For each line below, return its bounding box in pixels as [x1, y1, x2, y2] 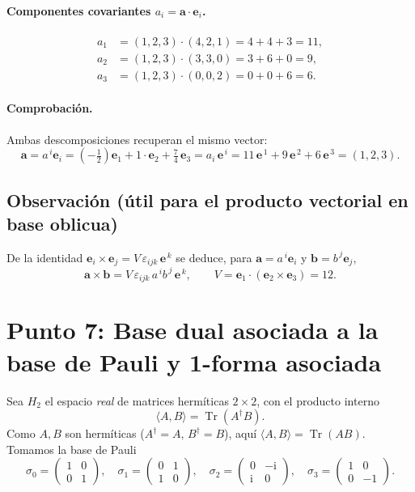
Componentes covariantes [6, 2, 151, 19]
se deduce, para [176, 248, 252, 265]
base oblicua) [6, 211, 118, 236]
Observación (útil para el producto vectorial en [6, 187, 409, 212]
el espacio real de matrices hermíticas [44, 392, 229, 409]
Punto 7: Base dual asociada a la [6, 313, 379, 346]
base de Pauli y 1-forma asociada [6, 345, 382, 378]
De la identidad [6, 248, 83, 265]
